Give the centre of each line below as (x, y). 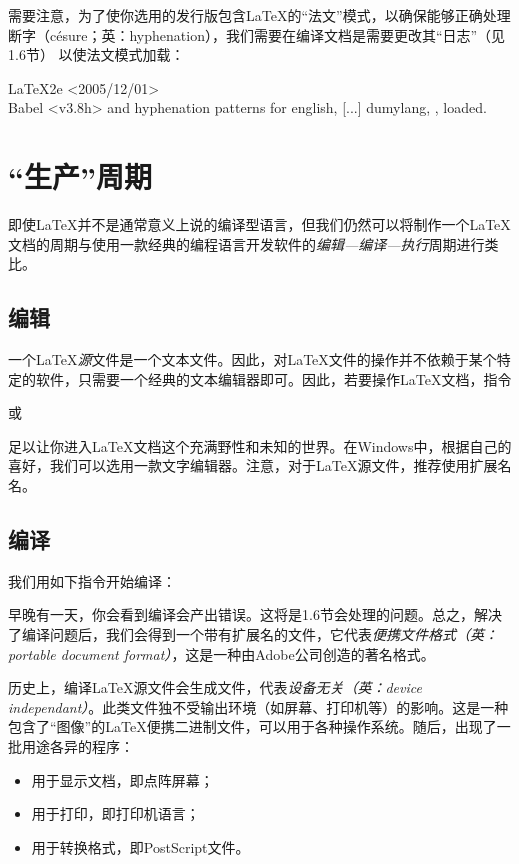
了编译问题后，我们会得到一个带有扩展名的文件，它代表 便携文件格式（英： (253, 634)
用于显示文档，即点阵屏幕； (122, 779)
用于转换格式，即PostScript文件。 (140, 846)
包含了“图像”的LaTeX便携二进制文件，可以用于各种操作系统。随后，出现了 (252, 726)
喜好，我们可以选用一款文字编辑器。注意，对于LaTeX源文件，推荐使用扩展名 (260, 465)
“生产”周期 (80, 176)
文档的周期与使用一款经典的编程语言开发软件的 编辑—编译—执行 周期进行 (246, 243)
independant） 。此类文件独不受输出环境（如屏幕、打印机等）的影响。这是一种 (258, 706)
